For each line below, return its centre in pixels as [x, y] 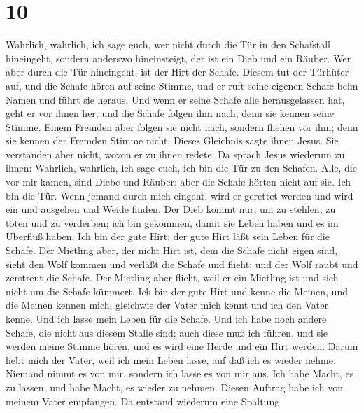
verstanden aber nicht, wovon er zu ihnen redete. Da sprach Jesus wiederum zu [175, 154]
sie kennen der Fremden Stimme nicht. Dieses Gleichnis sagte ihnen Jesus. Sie [172, 140]
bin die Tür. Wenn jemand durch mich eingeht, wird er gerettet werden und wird [180, 195]
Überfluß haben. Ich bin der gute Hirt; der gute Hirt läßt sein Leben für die [168, 236]
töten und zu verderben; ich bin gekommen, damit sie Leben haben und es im [172, 222]
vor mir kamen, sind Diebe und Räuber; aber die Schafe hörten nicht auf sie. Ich [178, 182]
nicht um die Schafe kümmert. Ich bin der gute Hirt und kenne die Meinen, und [177, 291]
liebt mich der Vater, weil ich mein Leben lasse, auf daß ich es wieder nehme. [171, 359]
